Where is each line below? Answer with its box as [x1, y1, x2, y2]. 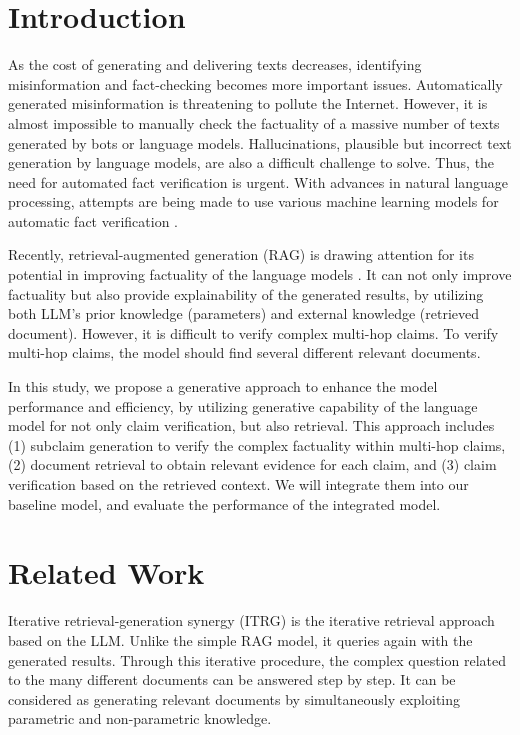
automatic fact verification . [8, 210, 179, 231]
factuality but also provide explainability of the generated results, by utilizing [8, 283, 484, 304]
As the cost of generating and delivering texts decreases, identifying [8, 54, 422, 75]
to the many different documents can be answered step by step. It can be [8, 669, 456, 690]
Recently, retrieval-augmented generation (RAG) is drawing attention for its [8, 244, 474, 265]
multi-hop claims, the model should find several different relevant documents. [8, 342, 481, 363]
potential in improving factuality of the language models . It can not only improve [8, 264, 512, 285]
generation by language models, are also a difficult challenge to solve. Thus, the [8, 152, 495, 173]
